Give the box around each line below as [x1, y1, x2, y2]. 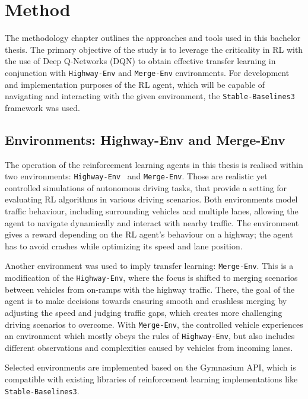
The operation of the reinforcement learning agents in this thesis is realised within [5, 158, 303, 170]
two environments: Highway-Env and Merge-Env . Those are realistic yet [5, 170, 268, 182]
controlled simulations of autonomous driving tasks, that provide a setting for [5, 181, 287, 194]
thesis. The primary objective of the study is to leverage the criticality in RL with [5, 43, 303, 55]
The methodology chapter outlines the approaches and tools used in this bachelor [5, 31, 301, 44]
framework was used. [5, 101, 80, 113]
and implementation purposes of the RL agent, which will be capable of [5, 78, 265, 90]
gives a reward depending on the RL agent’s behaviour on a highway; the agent [5, 228, 293, 240]
